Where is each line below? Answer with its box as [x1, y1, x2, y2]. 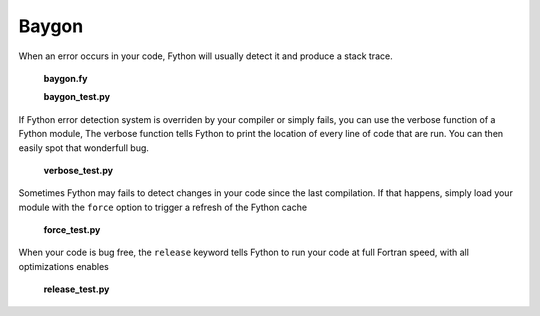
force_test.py [43, 224, 101, 236]
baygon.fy [43, 72, 88, 84]
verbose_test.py [43, 164, 114, 176]
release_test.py [43, 283, 110, 295]
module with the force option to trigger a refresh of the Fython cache [18, 201, 308, 213]
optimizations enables [18, 260, 109, 272]
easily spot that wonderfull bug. [18, 141, 150, 154]
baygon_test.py [43, 91, 110, 103]
